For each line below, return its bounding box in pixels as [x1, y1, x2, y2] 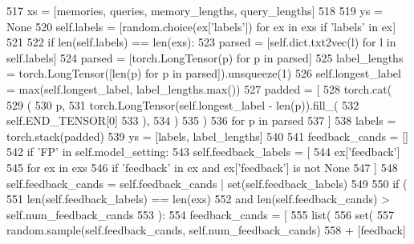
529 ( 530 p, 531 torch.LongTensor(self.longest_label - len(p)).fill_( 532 [6, 96, 359, 113]
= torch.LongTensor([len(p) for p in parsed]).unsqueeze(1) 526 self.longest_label [6, 65, 401, 82]
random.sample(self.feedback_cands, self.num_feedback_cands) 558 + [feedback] [6, 222, 406, 238]
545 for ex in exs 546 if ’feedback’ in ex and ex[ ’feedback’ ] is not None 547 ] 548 [6, 158, 398, 175]
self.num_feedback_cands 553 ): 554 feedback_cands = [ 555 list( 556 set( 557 [6, 206, 394, 222]
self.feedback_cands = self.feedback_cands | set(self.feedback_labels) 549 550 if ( [6, 174, 408, 191]
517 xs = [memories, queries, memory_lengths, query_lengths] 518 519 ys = [6, 2, 383, 18]
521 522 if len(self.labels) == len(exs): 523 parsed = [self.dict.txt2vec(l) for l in [6, 34, 396, 50]
